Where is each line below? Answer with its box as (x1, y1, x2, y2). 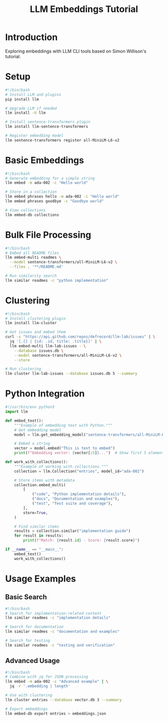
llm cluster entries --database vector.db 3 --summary (5, 697, 122, 703)
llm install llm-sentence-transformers (5, 124, 88, 129)
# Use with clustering (5, 693, 52, 698)
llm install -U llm (5, 110, 46, 115)
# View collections (5, 207, 46, 213)
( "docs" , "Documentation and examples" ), (31, 496, 120, 502)
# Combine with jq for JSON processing (5, 675, 88, 680)
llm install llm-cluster (5, 321, 57, 326)
